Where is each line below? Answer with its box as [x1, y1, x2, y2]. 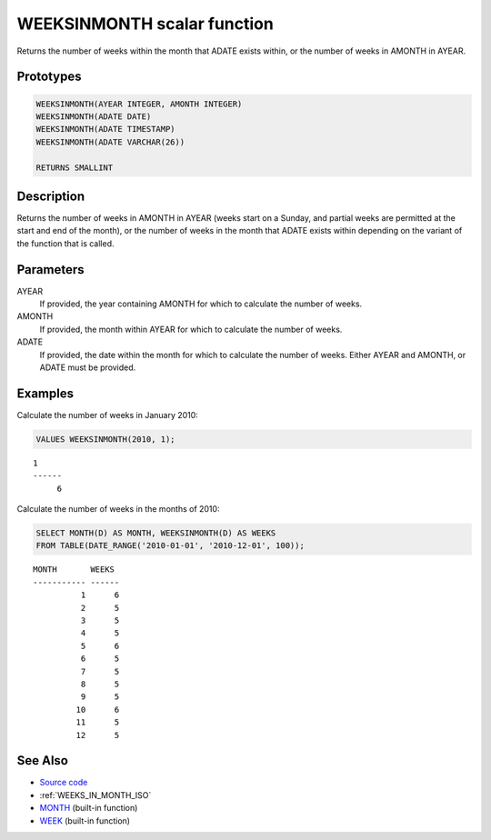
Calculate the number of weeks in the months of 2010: [16, 504, 220, 515]
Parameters [16, 262, 85, 277]
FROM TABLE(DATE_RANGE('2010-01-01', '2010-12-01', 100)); [35, 541, 305, 551]
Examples [16, 385, 75, 401]
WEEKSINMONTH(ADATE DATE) [35, 111, 152, 122]
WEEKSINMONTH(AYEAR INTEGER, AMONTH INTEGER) [35, 98, 243, 109]
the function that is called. [16, 237, 115, 249]
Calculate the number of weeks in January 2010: [16, 409, 199, 420]
